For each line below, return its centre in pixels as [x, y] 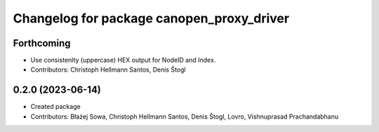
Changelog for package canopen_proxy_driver [151, 18]
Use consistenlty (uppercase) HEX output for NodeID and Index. [123, 60]
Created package [55, 107]
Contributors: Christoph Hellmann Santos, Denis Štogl [108, 70]
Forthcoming [42, 43]
